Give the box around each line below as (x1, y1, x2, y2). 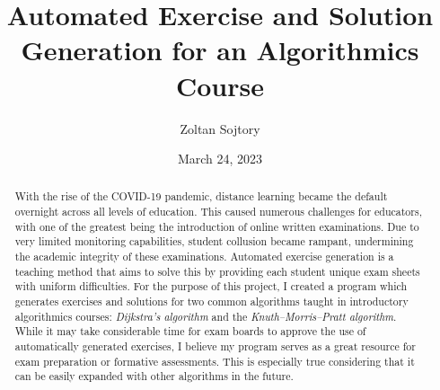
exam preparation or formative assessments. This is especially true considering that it (14, 353, 415, 368)
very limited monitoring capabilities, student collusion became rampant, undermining (14, 234, 414, 249)
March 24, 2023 (177, 149, 263, 168)
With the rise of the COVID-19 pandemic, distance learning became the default (14, 189, 388, 204)
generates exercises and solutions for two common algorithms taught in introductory (14, 294, 409, 309)
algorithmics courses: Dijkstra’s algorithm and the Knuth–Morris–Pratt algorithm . (14, 308, 397, 324)
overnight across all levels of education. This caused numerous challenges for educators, (14, 204, 422, 219)
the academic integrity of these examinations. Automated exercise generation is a (14, 249, 394, 264)
